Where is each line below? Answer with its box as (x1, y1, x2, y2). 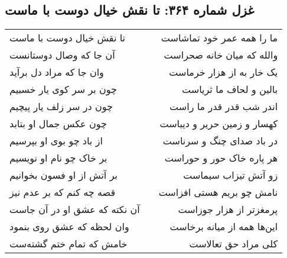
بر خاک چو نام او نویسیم (9, 151, 107, 165)
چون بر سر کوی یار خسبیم (9, 82, 117, 96)
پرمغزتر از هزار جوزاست (178, 202, 278, 217)
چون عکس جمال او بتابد (9, 117, 107, 131)
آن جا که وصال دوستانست (9, 48, 115, 62)
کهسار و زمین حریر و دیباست (159, 117, 278, 131)
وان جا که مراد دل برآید (9, 65, 104, 79)
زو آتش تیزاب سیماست (183, 168, 278, 182)
